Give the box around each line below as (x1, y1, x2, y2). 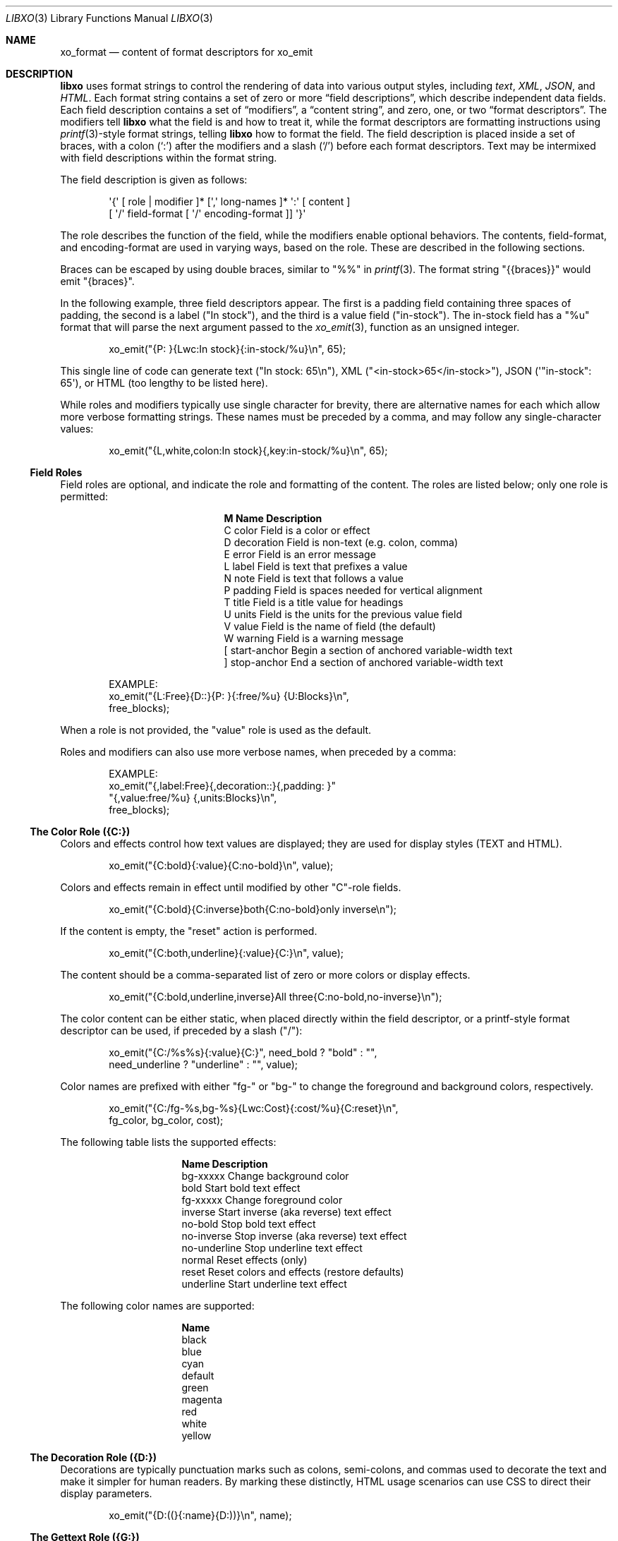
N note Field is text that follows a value (224, 572, 404, 584)
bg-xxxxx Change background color (181, 1170, 349, 1182)
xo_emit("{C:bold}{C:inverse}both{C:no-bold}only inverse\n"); (109, 903, 396, 915)
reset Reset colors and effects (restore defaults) (181, 1266, 404, 1278)
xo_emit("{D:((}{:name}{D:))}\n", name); (109, 1509, 292, 1521)
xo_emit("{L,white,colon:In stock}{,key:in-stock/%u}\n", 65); (109, 445, 388, 457)
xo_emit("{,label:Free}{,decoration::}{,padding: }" (109, 780, 337, 792)
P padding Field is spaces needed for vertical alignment (224, 584, 483, 596)
